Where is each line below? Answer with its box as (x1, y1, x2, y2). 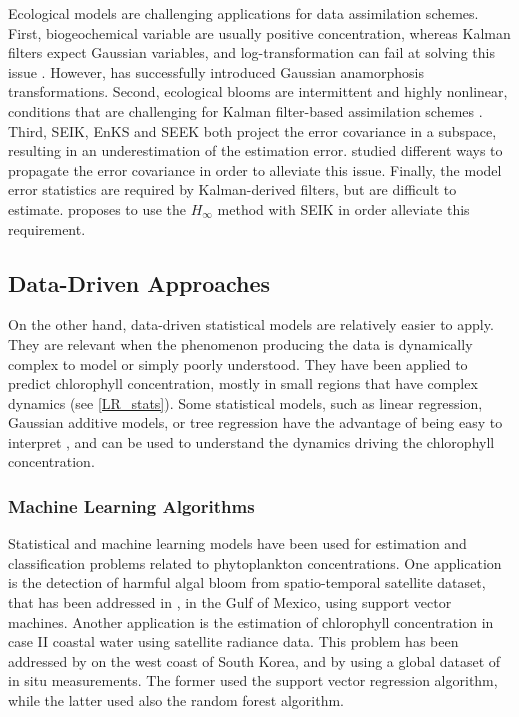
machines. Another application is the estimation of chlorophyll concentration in (8, 611, 494, 632)
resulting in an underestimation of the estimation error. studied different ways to (8, 140, 503, 161)
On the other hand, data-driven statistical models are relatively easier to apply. (8, 314, 494, 335)
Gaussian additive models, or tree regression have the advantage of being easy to (8, 412, 503, 433)
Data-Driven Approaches (8, 267, 271, 298)
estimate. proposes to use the (8, 198, 187, 219)
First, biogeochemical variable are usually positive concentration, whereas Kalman (8, 22, 511, 43)
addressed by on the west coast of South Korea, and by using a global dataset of (8, 650, 501, 671)
